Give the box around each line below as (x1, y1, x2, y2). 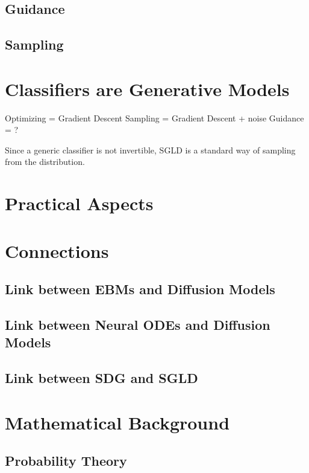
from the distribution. (5, 155, 85, 168)
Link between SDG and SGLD (5, 368, 198, 387)
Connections (5, 238, 109, 263)
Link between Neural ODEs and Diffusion (5, 315, 270, 333)
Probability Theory (5, 451, 127, 470)
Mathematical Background (5, 410, 230, 434)
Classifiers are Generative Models (5, 76, 290, 101)
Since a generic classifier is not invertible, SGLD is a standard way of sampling (5, 143, 296, 156)
